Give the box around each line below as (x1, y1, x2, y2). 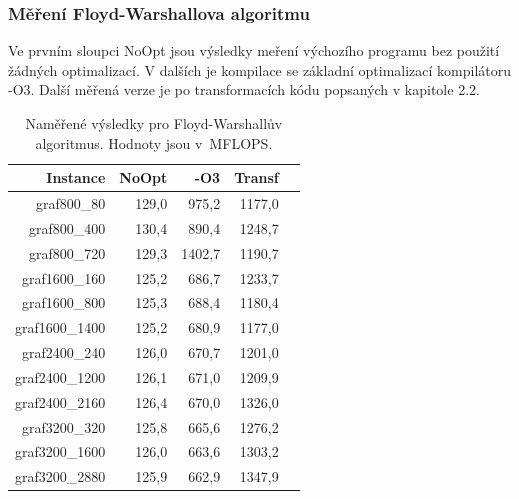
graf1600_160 (22, 267, 106, 288)
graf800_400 (29, 217, 106, 238)
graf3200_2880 (15, 466, 106, 487)
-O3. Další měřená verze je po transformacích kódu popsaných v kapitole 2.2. (8, 79, 480, 100)
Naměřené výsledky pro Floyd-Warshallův (25, 113, 283, 133)
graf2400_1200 (15, 366, 106, 387)
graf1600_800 (22, 292, 106, 313)
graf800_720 (29, 242, 106, 263)
